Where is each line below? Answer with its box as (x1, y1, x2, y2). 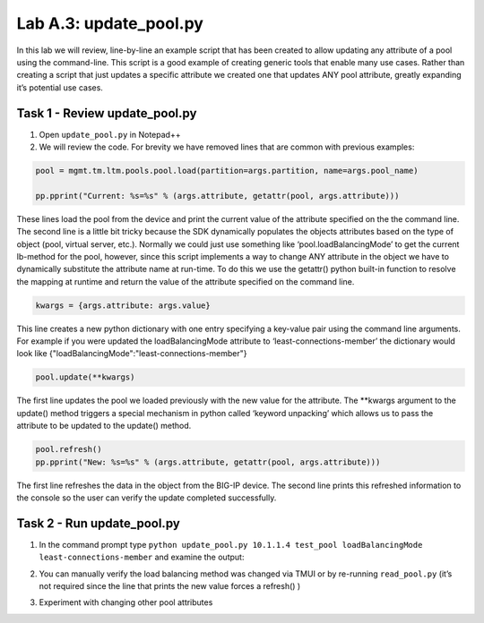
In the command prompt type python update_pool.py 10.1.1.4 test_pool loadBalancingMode (39, 539, 423, 550)
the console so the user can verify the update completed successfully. (16, 492, 277, 503)
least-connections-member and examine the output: (39, 551, 245, 563)
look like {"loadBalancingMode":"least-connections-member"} (16, 348, 247, 359)
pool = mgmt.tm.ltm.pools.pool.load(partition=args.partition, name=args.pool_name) (35, 166, 419, 175)
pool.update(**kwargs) (35, 372, 135, 382)
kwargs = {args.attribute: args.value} (35, 300, 211, 311)
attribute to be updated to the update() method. (16, 421, 192, 431)
